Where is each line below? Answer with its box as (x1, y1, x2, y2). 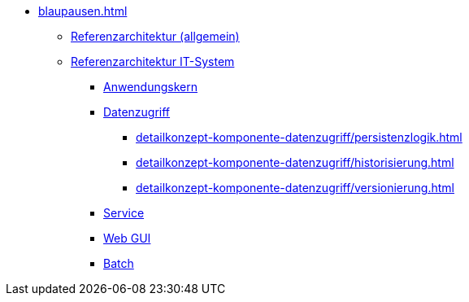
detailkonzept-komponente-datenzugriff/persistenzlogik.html (136, 130, 462, 144)
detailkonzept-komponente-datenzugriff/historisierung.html (136, 155, 454, 169)
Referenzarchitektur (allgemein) (71, 29, 240, 43)
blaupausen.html (38, 4, 128, 18)
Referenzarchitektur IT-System (71, 55, 235, 68)
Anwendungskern (103, 80, 198, 94)
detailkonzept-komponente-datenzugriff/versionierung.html (136, 181, 454, 195)
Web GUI (103, 231, 151, 245)
